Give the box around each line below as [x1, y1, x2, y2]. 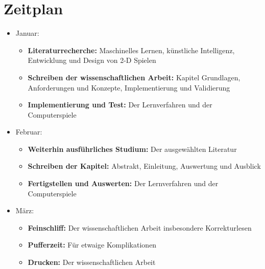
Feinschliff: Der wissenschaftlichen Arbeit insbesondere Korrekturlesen [28, 222, 252, 233]
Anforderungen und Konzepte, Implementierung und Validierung [28, 82, 230, 93]
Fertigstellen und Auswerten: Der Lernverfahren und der [28, 178, 219, 189]
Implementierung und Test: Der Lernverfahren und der [28, 99, 212, 110]
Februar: [15, 126, 42, 137]
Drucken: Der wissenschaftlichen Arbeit [28, 257, 156, 267]
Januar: [15, 28, 39, 38]
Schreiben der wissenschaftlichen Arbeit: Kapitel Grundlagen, [28, 72, 240, 82]
